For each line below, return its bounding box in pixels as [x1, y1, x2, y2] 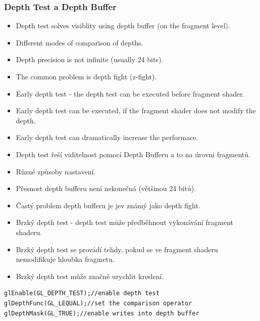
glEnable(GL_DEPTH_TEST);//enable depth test [4, 290, 160, 297]
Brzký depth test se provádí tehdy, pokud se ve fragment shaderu [16, 244, 218, 254]
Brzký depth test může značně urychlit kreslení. [16, 270, 164, 281]
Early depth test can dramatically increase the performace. [16, 132, 198, 143]
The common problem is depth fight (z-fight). [16, 71, 157, 81]
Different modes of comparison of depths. [16, 37, 143, 48]
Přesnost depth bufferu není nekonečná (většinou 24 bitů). [16, 183, 196, 194]
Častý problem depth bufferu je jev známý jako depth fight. [16, 200, 200, 210]
